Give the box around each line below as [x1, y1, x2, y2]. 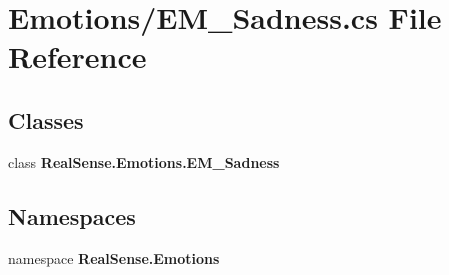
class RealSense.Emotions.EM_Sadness [8, 151, 280, 172]
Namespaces [8, 200, 136, 231]
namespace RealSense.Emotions [8, 247, 220, 268]
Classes [8, 104, 84, 135]
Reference [8, 36, 147, 77]
